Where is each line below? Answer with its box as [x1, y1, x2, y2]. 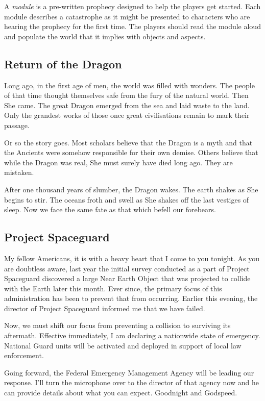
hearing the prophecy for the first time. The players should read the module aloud [4, 21, 261, 32]
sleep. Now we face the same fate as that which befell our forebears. [4, 204, 216, 215]
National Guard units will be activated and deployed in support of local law [4, 340, 242, 350]
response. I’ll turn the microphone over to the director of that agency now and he [4, 377, 259, 388]
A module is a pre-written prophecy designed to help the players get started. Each [4, 1, 261, 11]
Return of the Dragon [4, 56, 122, 71]
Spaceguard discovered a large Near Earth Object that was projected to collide [4, 273, 251, 284]
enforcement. [4, 350, 44, 361]
